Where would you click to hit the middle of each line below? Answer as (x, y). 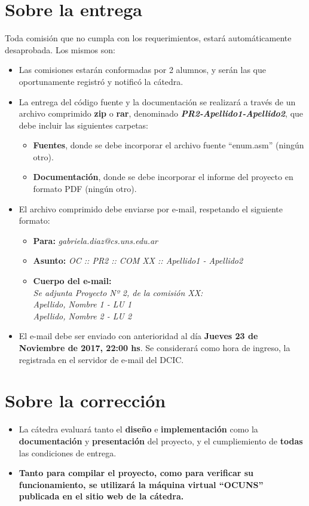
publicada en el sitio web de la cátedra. (101, 496)
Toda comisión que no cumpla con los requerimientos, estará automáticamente (148, 38)
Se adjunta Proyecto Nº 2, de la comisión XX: (118, 292)
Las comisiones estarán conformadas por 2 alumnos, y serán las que (142, 70)
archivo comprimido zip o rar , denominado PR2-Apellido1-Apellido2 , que (161, 113)
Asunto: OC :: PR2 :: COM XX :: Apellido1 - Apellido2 (138, 260)
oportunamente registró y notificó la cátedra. (101, 81)
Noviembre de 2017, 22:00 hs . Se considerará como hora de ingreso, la (154, 348)
